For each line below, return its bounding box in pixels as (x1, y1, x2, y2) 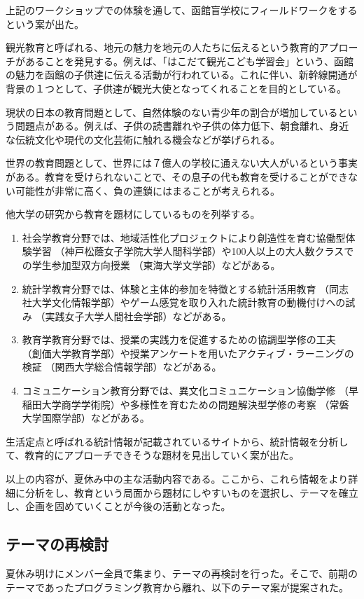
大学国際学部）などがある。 (22, 411, 150, 425)
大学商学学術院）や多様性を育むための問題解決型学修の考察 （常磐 (41, 397, 349, 411)
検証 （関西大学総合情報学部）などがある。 (22, 359, 222, 374)
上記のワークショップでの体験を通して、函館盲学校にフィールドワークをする (6, 3, 358, 17)
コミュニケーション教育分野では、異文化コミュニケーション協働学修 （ (22, 383, 349, 398)
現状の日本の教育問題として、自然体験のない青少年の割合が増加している (6, 104, 338, 119)
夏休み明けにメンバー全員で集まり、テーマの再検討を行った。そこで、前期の (6, 566, 358, 581)
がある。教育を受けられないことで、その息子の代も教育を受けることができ (6, 169, 349, 184)
